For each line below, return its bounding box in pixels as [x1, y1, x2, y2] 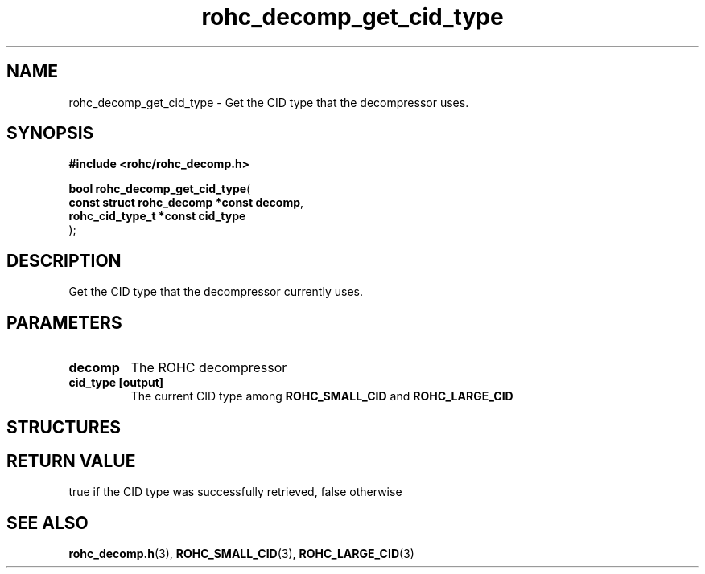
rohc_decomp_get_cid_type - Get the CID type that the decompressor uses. [68, 95, 469, 109]
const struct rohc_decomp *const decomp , [68, 195, 304, 210]
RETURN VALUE [6, 450, 136, 471]
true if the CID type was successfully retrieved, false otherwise [68, 485, 402, 499]
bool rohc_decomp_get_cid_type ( [68, 182, 251, 196]
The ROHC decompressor [130, 359, 287, 376]
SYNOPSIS [6, 123, 94, 144]
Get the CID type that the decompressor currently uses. [68, 285, 363, 299]
